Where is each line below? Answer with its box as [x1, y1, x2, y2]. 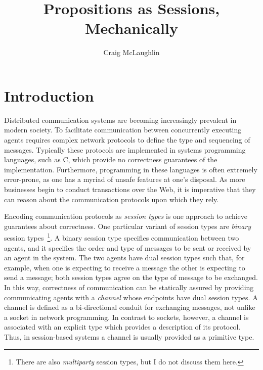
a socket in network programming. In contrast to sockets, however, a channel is [4, 311, 249, 322]
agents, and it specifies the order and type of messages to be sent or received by [4, 242, 251, 253]
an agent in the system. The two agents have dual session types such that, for [4, 252, 245, 263]
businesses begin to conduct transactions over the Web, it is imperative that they [4, 184, 256, 194]
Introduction [4, 85, 94, 106]
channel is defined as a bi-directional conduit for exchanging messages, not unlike [4, 302, 255, 312]
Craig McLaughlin [103, 47, 160, 58]
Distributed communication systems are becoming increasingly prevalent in [4, 114, 237, 125]
